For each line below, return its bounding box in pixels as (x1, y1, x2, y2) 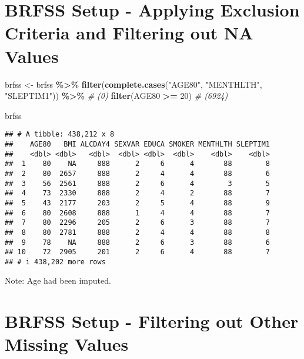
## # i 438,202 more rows (5, 257, 106, 266)
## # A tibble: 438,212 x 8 (5, 130, 115, 139)
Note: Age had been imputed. (5, 274, 111, 287)
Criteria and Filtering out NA (5, 21, 253, 45)
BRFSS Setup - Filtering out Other (5, 309, 299, 333)
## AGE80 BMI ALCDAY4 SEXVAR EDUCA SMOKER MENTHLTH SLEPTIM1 (5, 139, 270, 148)
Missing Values (5, 332, 129, 356)
